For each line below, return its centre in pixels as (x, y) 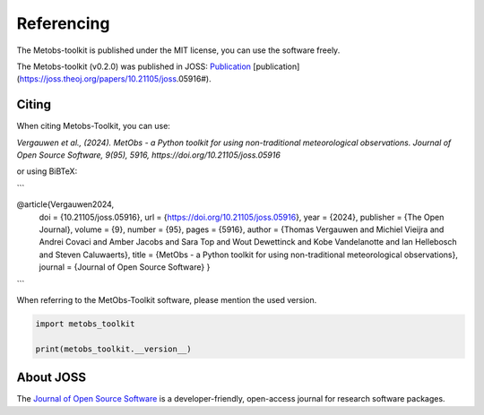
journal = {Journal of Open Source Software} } (125, 267)
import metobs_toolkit (85, 324)
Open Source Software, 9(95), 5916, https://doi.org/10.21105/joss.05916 (149, 155)
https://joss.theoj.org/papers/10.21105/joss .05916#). (115, 79)
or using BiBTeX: (47, 171)
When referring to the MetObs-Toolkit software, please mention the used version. (167, 299)
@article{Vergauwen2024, (65, 204)
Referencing (63, 23)
